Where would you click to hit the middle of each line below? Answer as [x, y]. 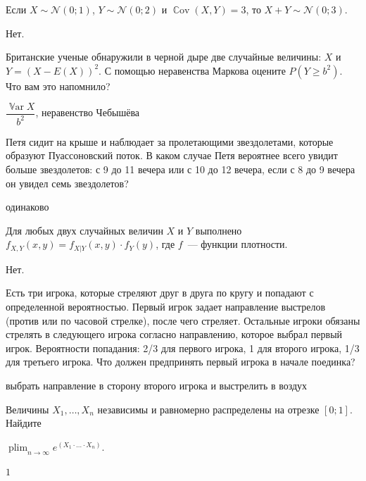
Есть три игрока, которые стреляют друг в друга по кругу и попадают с [160, 293]
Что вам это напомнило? [58, 86]
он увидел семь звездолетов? [67, 183]
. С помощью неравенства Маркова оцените [192, 70]
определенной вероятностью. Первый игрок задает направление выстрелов [166, 306]
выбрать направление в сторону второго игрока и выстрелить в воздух [157, 385]
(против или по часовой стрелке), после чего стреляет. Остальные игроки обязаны [183, 320]
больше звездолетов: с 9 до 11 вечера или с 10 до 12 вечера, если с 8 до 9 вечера [181, 169]
